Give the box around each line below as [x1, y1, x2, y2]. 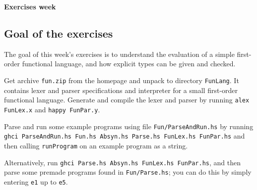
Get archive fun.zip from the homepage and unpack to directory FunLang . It [4, 75, 239, 85]
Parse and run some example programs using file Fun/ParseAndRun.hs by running [4, 121, 254, 131]
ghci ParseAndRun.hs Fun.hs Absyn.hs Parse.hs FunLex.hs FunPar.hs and [4, 131, 245, 141]
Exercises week [4, 1, 56, 11]
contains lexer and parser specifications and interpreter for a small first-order [4, 85, 238, 95]
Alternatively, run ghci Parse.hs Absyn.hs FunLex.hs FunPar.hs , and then [4, 157, 241, 167]
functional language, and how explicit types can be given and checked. [22, 58, 236, 69]
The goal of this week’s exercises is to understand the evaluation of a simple [4, 48, 235, 59]
